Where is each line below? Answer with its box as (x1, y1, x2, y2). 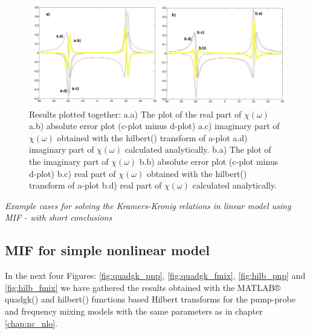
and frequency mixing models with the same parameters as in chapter (5, 304, 263, 317)
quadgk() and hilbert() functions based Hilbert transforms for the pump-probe (5, 293, 295, 306)
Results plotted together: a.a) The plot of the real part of (29, 107, 242, 120)
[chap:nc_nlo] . (5, 316, 58, 329)
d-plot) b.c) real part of (29, 167, 116, 179)
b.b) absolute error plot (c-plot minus (139, 155, 279, 167)
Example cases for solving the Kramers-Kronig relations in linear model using (5, 199, 291, 212)
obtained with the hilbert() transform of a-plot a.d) (57, 131, 248, 144)
